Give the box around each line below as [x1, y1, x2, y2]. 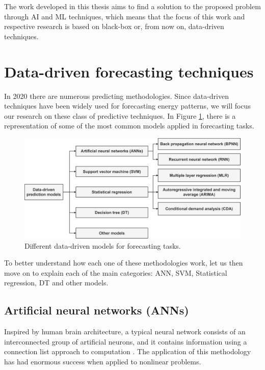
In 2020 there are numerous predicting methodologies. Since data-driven [4, 90, 229, 101]
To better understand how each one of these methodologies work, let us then [4, 257, 243, 268]
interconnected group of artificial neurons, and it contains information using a [4, 336, 247, 347]
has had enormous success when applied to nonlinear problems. [4, 356, 201, 366]
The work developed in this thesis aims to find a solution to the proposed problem [4, 1, 261, 11]
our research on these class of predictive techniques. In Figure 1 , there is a [4, 110, 236, 121]
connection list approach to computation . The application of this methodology [4, 346, 251, 357]
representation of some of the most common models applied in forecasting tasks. [4, 120, 254, 131]
